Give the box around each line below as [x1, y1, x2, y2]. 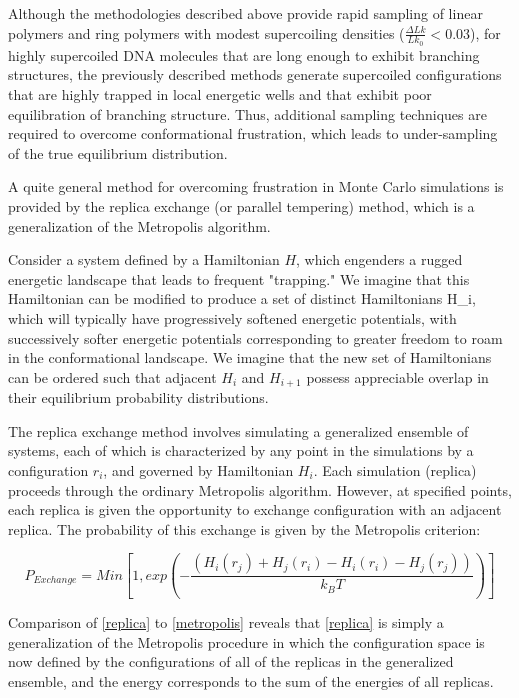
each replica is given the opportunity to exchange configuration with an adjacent [8, 499, 502, 520]
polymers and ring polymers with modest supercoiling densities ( [8, 22, 405, 43]
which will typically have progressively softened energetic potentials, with [8, 307, 457, 328]
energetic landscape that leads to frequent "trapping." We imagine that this [8, 268, 470, 289]
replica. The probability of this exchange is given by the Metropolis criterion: [8, 518, 481, 539]
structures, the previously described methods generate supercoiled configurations [8, 64, 502, 85]
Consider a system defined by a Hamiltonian [8, 249, 280, 270]
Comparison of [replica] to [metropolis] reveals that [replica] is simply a [8, 612, 444, 633]
